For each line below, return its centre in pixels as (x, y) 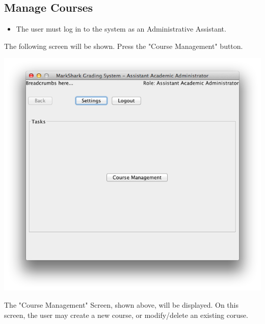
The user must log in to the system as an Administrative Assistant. (121, 29)
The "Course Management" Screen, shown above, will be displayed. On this (122, 304)
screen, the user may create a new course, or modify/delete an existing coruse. (126, 315)
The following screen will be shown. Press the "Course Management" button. (124, 46)
